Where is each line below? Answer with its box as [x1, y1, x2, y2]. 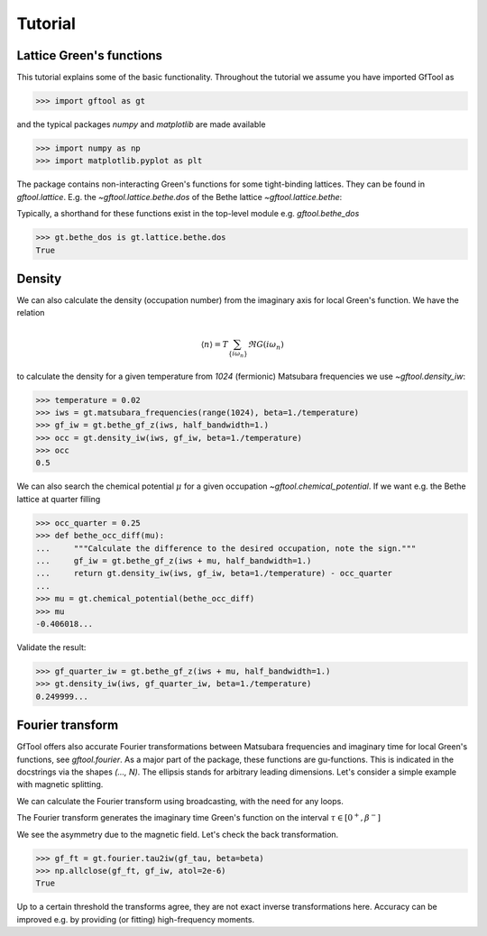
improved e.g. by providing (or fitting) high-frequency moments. [16, 913, 255, 924]
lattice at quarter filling [16, 493, 101, 504]
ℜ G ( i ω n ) [247, 339, 284, 352]
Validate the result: [16, 641, 87, 653]
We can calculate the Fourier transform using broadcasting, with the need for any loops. [16, 795, 345, 806]
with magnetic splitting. [16, 779, 104, 790]
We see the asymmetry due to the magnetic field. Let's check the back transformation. [16, 829, 339, 840]
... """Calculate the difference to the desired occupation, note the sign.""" [35, 543, 417, 554]
